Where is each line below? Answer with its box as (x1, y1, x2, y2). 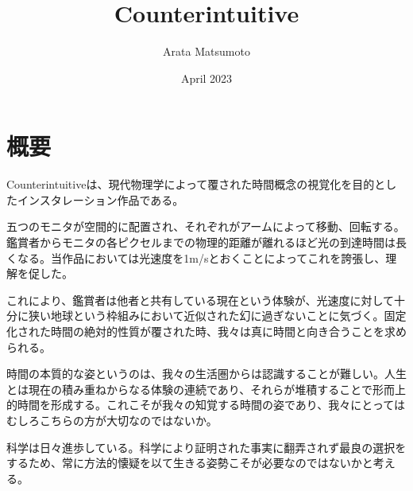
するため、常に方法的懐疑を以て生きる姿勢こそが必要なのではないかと (6, 454, 373, 471)
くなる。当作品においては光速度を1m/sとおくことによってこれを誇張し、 (6, 249, 386, 266)
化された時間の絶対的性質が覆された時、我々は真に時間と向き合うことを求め (6, 323, 407, 339)
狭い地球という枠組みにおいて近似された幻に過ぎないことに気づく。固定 (28, 307, 407, 324)
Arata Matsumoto (163, 43, 250, 60)
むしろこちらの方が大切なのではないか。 (6, 411, 218, 428)
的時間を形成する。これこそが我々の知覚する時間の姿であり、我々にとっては (6, 396, 405, 413)
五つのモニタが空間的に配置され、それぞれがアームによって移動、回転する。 (6, 218, 405, 235)
